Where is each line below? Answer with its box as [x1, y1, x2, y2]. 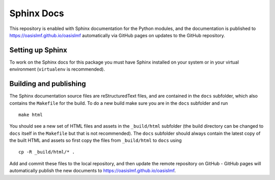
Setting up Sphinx [9, 46, 67, 54]
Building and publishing [9, 79, 86, 88]
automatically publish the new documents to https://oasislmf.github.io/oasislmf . [9, 168, 176, 174]
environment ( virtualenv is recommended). [9, 66, 105, 72]
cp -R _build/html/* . [18, 149, 75, 155]
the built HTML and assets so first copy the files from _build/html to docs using [9, 137, 182, 143]
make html [18, 112, 43, 117]
